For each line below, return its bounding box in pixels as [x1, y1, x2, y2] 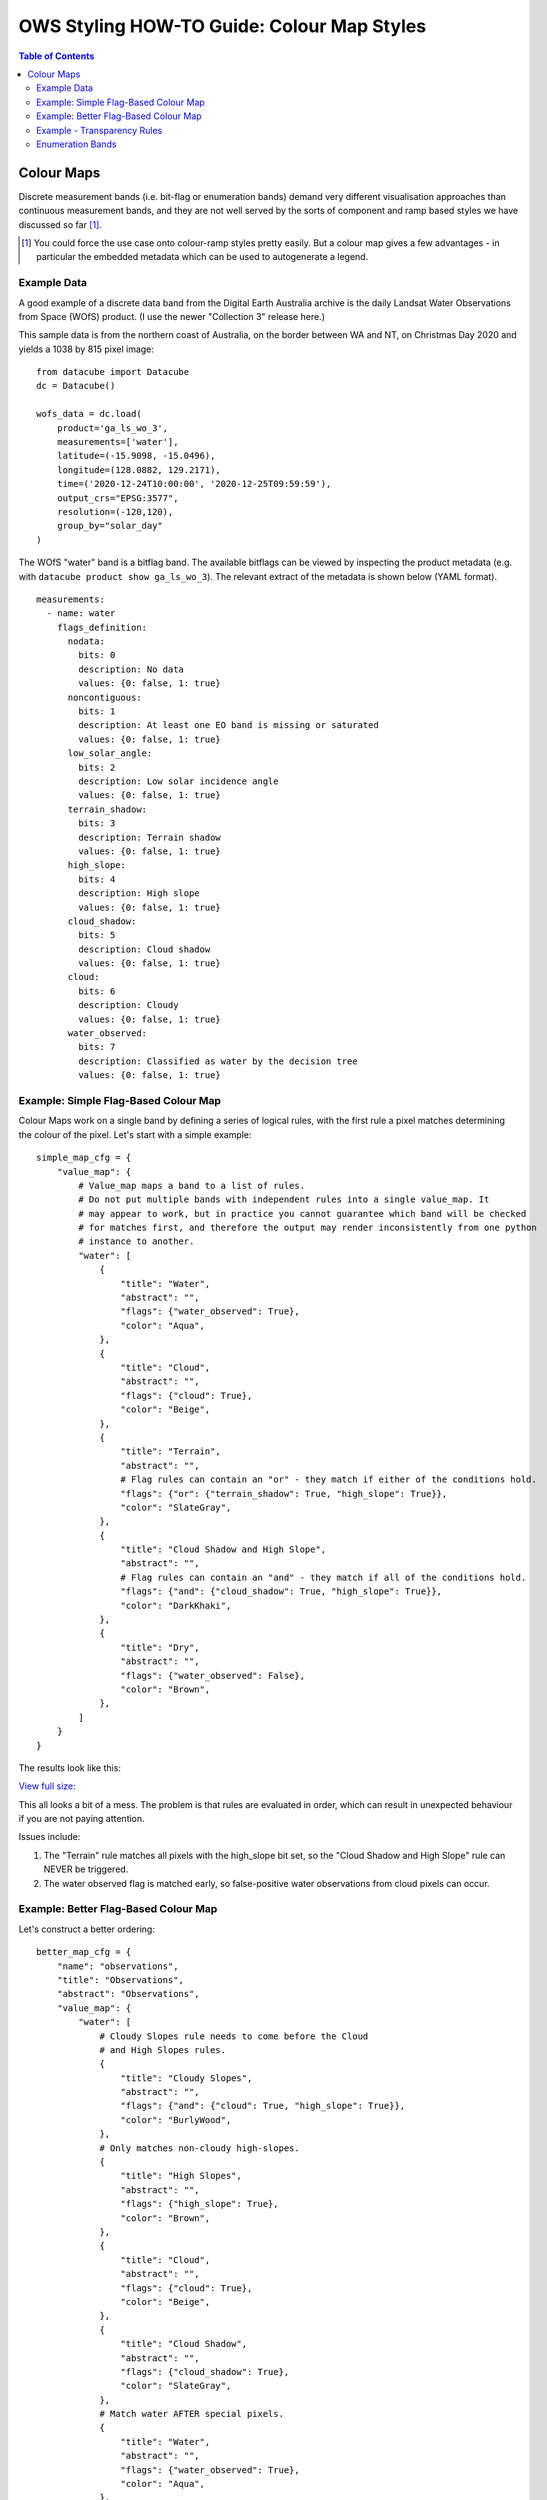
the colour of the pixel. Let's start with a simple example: [18, 1128, 252, 1140]
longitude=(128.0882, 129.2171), [56, 464, 222, 475]
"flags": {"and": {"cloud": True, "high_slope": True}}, [120, 2100, 406, 2112]
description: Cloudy [78, 1000, 179, 1011]
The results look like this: [18, 1761, 122, 1774]
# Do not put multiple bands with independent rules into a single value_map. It [78, 1194, 490, 1205]
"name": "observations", [56, 1960, 179, 1972]
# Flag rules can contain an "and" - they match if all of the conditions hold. [120, 1571, 527, 1583]
